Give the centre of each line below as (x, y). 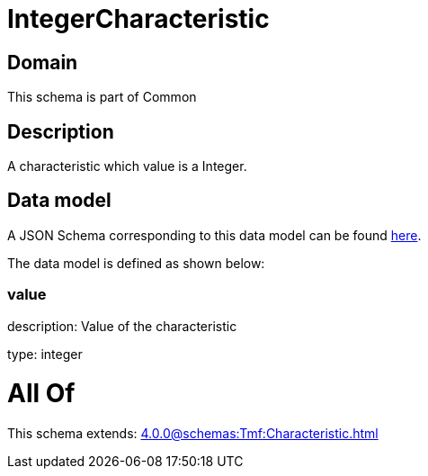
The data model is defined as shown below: (136, 263)
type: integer (45, 354)
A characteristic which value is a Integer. (127, 166)
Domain (43, 62)
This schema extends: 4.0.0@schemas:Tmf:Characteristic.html (193, 434)
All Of (41, 394)
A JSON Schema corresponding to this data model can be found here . (214, 235)
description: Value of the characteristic (122, 326)
